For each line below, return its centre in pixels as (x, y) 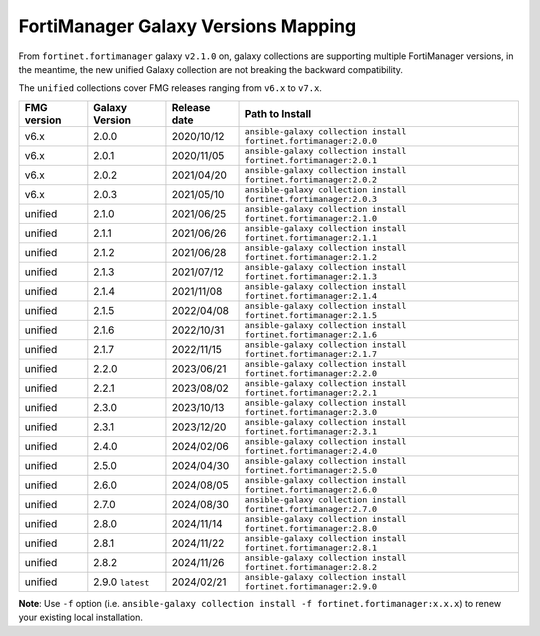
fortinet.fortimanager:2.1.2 (311, 256)
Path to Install (278, 113)
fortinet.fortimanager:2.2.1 (311, 392)
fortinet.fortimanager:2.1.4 (311, 295)
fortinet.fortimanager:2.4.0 (311, 450)
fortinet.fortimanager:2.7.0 (311, 508)
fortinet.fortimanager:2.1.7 (311, 353)
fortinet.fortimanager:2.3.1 (311, 431)
